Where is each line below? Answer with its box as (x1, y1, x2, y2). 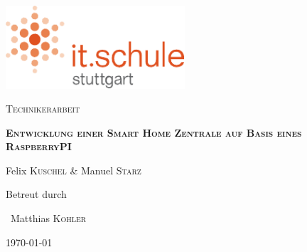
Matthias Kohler (10, 211, 87, 226)
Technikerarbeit (6, 101, 80, 116)
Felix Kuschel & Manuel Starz (6, 162, 141, 177)
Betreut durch (6, 187, 67, 201)
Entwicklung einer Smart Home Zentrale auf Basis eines (6, 125, 302, 140)
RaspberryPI (6, 139, 72, 154)
